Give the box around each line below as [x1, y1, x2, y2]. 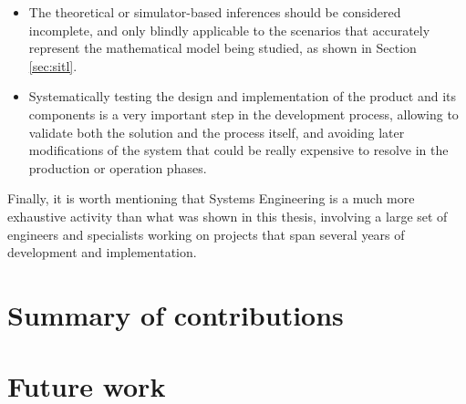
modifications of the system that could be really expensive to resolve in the [28, 140, 449, 160]
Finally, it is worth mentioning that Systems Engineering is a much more [7, 189, 415, 208]
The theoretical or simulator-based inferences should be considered [28, 3, 401, 21]
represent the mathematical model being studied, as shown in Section [28, 38, 417, 57]
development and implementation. [7, 243, 197, 262]
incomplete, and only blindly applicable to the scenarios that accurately [28, 20, 430, 39]
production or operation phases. [28, 158, 207, 177]
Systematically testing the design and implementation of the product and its [28, 87, 456, 106]
